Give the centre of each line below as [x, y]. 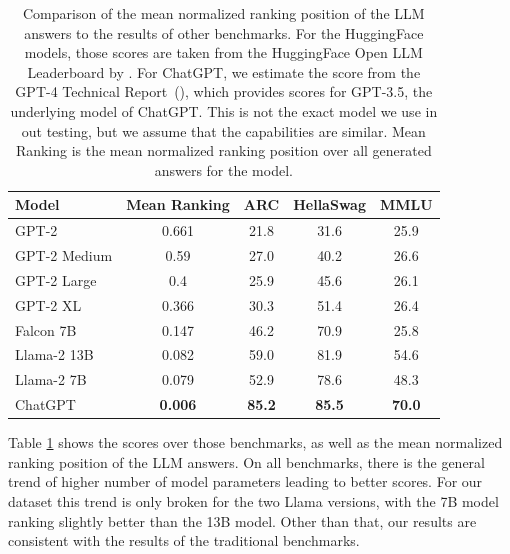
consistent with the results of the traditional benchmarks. [184, 540]
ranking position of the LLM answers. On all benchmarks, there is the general [246, 461]
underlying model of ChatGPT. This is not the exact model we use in [224, 110]
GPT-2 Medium [64, 255]
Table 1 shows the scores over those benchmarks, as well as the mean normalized [255, 442]
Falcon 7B [46, 329]
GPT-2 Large [56, 279]
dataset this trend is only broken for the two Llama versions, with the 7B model [253, 500]
